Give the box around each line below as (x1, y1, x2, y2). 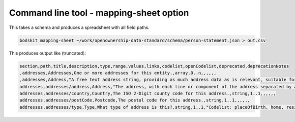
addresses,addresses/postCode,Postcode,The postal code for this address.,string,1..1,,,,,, (19, 98, 250, 103)
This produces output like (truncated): (9, 50, 86, 56)
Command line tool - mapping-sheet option (9, 7, 189, 18)
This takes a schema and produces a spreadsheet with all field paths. (9, 24, 149, 30)
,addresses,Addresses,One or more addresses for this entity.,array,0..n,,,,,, (19, 70, 217, 75)
